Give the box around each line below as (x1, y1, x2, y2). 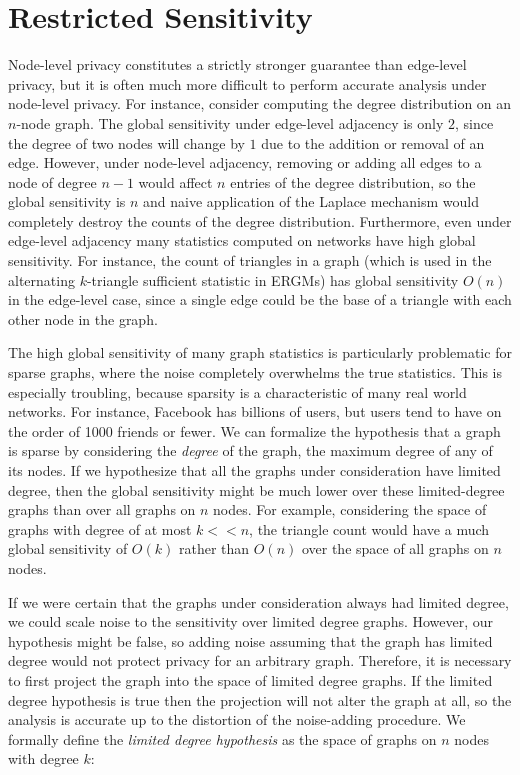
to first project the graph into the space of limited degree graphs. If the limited (8, 669, 493, 690)
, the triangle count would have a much (249, 518, 490, 539)
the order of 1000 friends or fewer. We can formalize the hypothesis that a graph (8, 420, 501, 441)
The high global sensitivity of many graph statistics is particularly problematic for (8, 342, 512, 363)
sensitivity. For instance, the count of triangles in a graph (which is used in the (8, 250, 492, 271)
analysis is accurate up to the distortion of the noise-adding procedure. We (8, 709, 466, 730)
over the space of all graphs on (301, 538, 489, 559)
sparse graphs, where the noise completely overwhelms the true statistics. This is (8, 362, 503, 383)
